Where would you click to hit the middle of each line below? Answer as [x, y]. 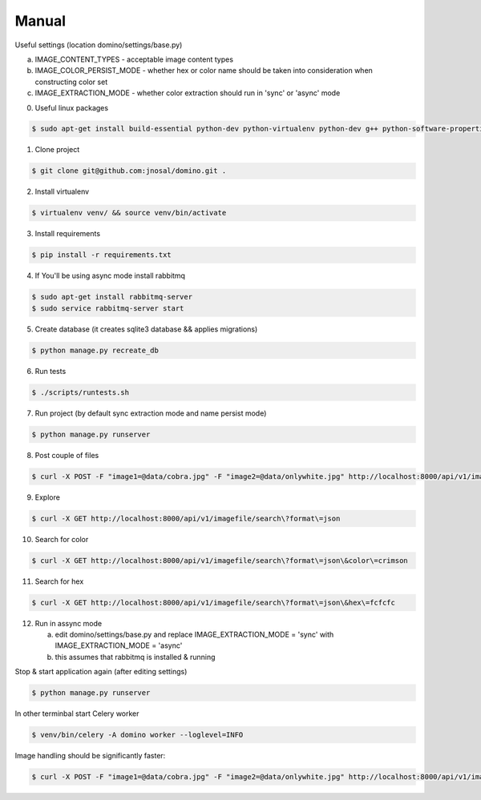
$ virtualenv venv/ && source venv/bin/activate [129, 213]
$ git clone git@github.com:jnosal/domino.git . [129, 171]
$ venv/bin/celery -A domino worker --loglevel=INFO [137, 735]
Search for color [62, 539]
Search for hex [59, 581]
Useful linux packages [71, 107]
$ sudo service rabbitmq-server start [108, 308]
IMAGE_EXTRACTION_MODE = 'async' [119, 645]
